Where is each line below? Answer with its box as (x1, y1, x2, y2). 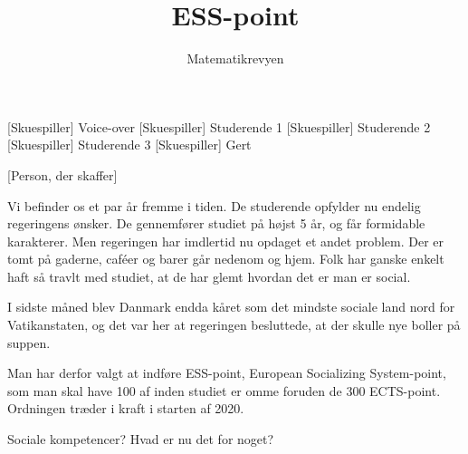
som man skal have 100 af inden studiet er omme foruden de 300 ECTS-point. (7, 381, 441, 400)
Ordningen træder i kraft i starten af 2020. (7, 399, 244, 418)
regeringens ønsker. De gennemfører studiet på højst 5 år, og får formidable (7, 214, 425, 233)
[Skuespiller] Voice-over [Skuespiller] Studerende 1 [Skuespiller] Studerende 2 (7, 117, 431, 136)
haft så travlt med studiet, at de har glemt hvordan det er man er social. (7, 266, 411, 285)
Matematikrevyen (186, 49, 284, 68)
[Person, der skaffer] (7, 165, 118, 184)
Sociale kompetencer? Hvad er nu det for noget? (7, 430, 274, 449)
